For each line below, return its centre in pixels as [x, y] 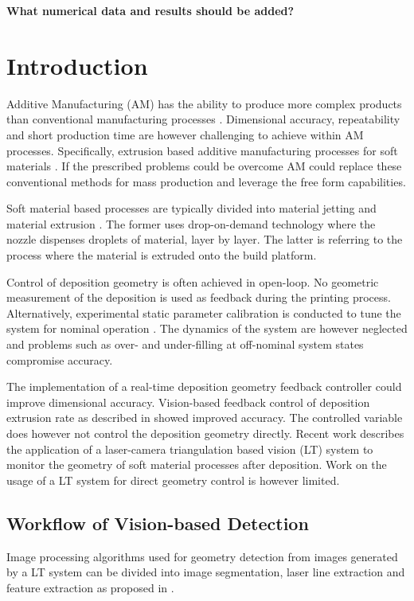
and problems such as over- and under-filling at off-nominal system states [185, 344]
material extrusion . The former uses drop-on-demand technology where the [191, 223]
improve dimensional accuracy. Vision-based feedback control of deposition [188, 402]
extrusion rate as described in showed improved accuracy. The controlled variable [205, 418]
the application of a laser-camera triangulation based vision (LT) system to [190, 449]
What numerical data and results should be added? [150, 10]
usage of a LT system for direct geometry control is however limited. [173, 480]
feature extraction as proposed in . [90, 587]
